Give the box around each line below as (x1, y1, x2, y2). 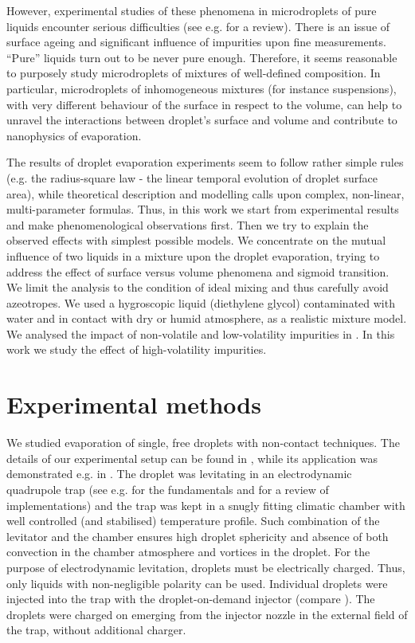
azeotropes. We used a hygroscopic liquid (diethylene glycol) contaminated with (6, 294, 395, 311)
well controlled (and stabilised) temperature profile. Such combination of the (6, 512, 380, 529)
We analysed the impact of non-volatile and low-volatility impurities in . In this (6, 325, 395, 342)
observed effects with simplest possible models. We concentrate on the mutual (6, 232, 386, 249)
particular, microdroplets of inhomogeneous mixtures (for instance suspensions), (6, 80, 397, 96)
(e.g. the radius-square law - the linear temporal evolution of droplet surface (6, 169, 378, 186)
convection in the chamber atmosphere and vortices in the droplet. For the (6, 543, 370, 560)
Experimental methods (6, 388, 261, 421)
